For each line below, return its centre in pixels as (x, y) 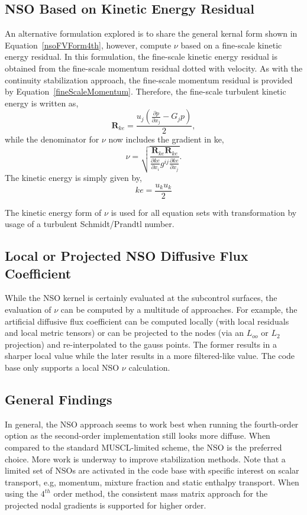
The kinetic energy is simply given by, (73, 178)
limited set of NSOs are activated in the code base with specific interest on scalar (152, 470)
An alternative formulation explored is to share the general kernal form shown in (151, 33)
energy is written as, (42, 103)
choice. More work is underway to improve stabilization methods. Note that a (145, 459)
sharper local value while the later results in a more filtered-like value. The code (150, 356)
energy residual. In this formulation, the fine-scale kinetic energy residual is (141, 56)
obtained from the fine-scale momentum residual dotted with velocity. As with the (154, 68)
